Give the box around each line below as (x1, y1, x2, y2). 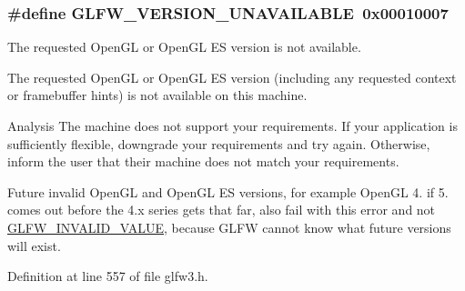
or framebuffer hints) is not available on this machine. (7, 85, 308, 105)
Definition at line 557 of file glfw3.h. (7, 266, 208, 286)
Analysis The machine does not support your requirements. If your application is (7, 116, 458, 135)
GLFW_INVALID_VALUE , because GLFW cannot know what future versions (7, 217, 451, 236)
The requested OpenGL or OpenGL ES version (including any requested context (7, 67, 457, 86)
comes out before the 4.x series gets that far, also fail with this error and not (7, 200, 436, 219)
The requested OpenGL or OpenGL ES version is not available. (7, 37, 361, 56)
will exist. (7, 236, 61, 255)
